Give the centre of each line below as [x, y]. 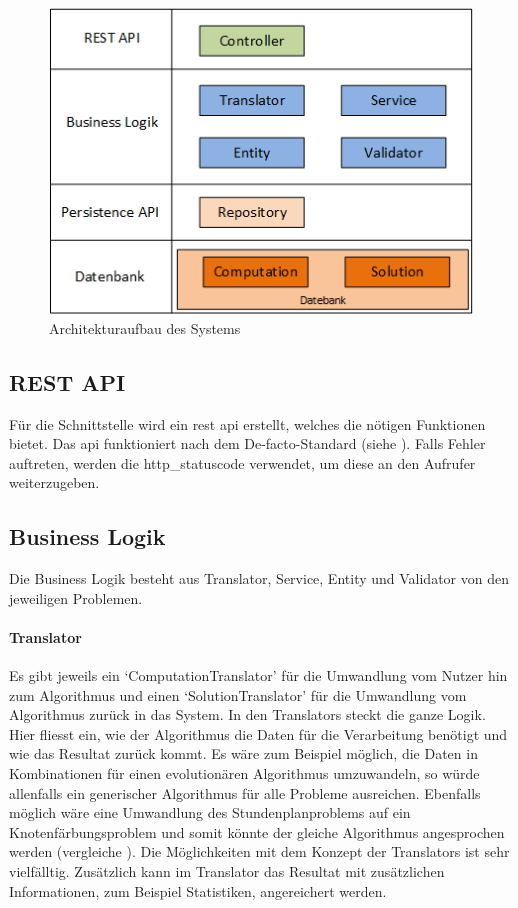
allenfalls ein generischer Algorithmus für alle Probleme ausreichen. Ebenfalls [245, 792]
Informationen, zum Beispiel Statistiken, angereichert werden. [198, 890]
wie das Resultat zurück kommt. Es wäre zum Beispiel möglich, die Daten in [243, 753]
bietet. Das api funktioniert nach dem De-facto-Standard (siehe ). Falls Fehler [247, 443]
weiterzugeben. [54, 482]
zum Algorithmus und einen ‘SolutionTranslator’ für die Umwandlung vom [238, 694]
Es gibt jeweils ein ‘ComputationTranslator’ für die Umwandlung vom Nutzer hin [258, 675]
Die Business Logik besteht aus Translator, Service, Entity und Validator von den [259, 578]
